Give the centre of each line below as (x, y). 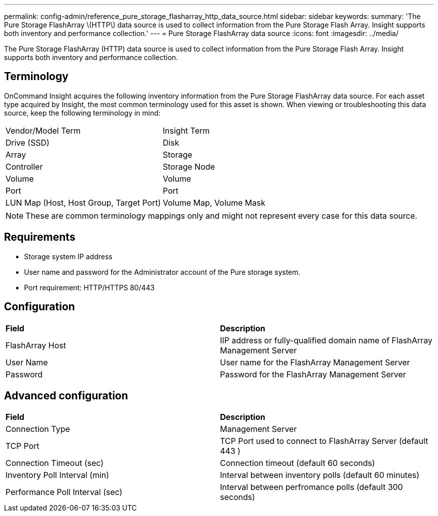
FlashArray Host (36, 345)
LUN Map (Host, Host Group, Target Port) (83, 202)
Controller (24, 166)
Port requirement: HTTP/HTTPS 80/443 (89, 287)
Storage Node (189, 166)
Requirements (40, 237)
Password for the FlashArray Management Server (313, 374)
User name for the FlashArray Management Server (315, 362)
